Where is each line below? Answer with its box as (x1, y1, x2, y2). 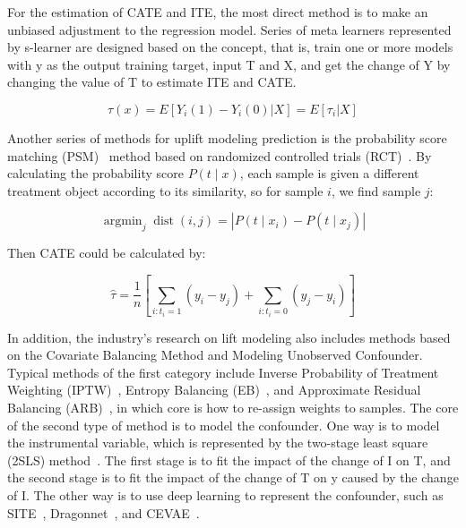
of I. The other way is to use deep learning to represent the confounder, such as (7, 486, 444, 505)
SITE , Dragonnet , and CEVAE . (7, 503, 200, 522)
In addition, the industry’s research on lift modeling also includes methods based (7, 328, 451, 346)
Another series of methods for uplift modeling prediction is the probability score (7, 128, 447, 147)
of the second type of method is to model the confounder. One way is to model (7, 415, 440, 434)
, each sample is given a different (239, 164, 419, 183)
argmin (103, 215, 142, 228)
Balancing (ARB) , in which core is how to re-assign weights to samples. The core (7, 398, 459, 417)
